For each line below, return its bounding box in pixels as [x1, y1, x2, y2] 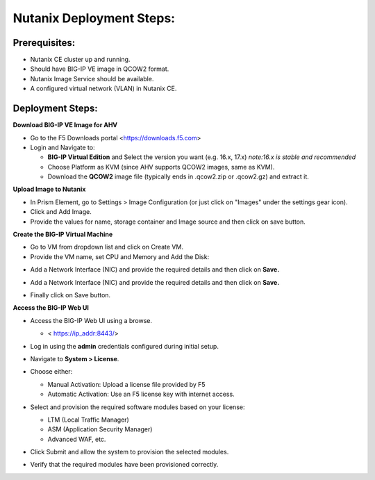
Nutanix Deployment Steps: [12, 10, 176, 26]
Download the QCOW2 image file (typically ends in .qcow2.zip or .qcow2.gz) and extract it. [47, 172, 309, 181]
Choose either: [30, 367, 73, 376]
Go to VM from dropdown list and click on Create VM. [30, 243, 184, 251]
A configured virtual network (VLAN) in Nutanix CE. [30, 84, 177, 93]
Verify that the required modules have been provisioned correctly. [30, 461, 219, 469]
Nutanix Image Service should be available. [30, 74, 154, 83]
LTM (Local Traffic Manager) [47, 415, 130, 424]
